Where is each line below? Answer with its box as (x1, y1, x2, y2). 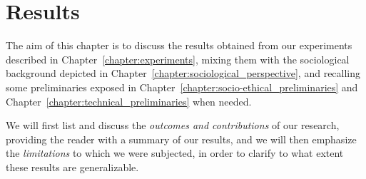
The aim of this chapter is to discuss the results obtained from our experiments (6, 38, 352, 53)
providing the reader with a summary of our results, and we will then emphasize (6, 131, 357, 146)
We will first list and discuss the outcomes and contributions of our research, (6, 118, 340, 133)
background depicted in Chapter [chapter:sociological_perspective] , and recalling (6, 66, 361, 81)
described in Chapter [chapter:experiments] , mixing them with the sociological (6, 51, 350, 66)
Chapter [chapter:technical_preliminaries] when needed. (6, 93, 252, 108)
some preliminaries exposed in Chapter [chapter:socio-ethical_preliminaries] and (6, 79, 358, 94)
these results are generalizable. (6, 159, 139, 174)
